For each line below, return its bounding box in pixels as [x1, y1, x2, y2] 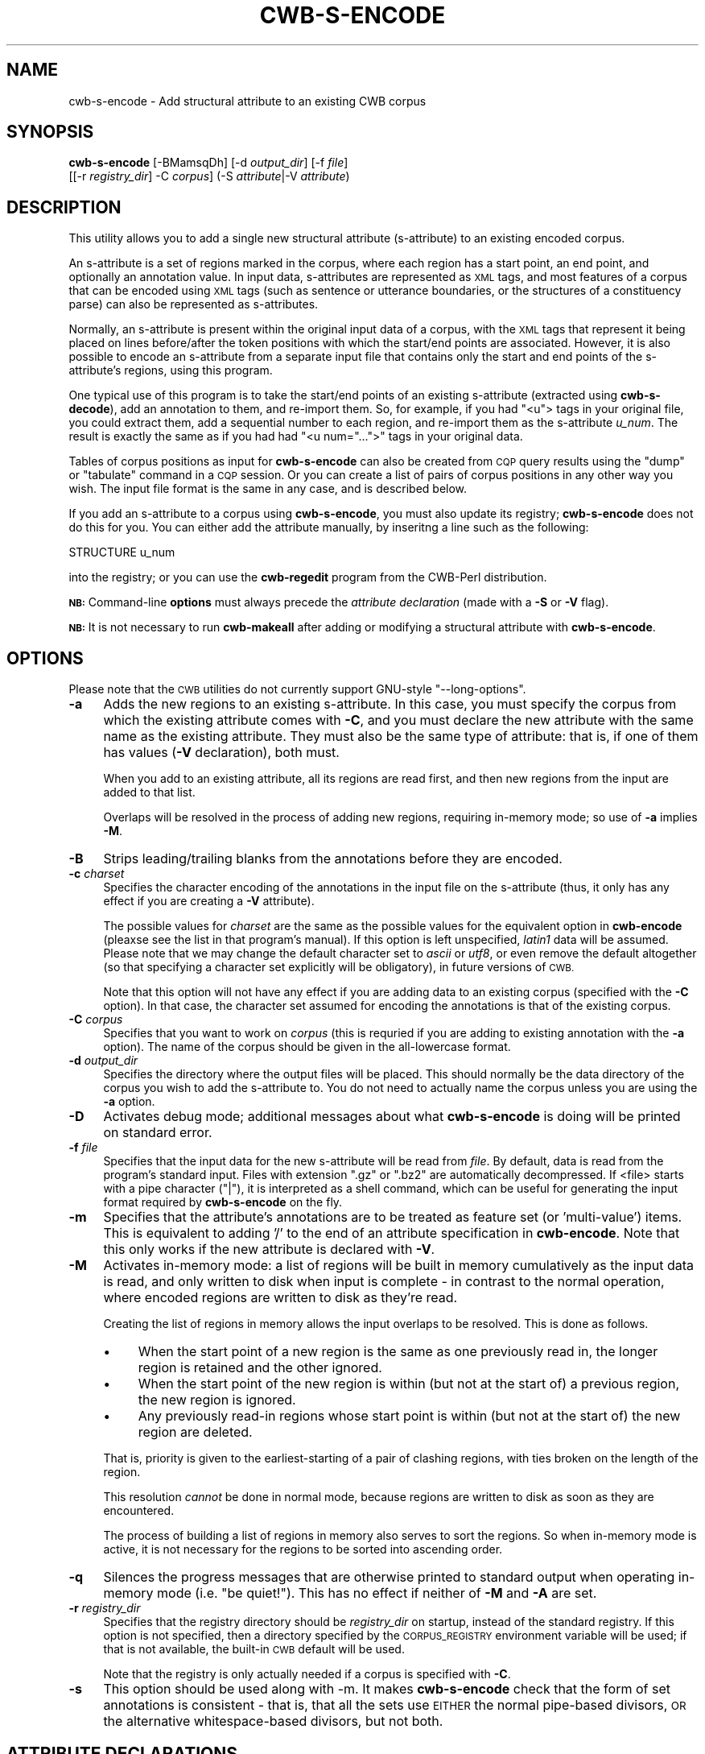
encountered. [103, 1504, 175, 1518]
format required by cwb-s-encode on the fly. [103, 1195, 343, 1210]
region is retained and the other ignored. [138, 1359, 382, 1376]
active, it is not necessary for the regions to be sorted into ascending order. [103, 1542, 503, 1557]
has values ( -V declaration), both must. [103, 744, 340, 761]
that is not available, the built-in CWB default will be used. [103, 1642, 405, 1657]
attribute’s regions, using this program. [68, 363, 273, 378]
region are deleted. [138, 1424, 253, 1441]
